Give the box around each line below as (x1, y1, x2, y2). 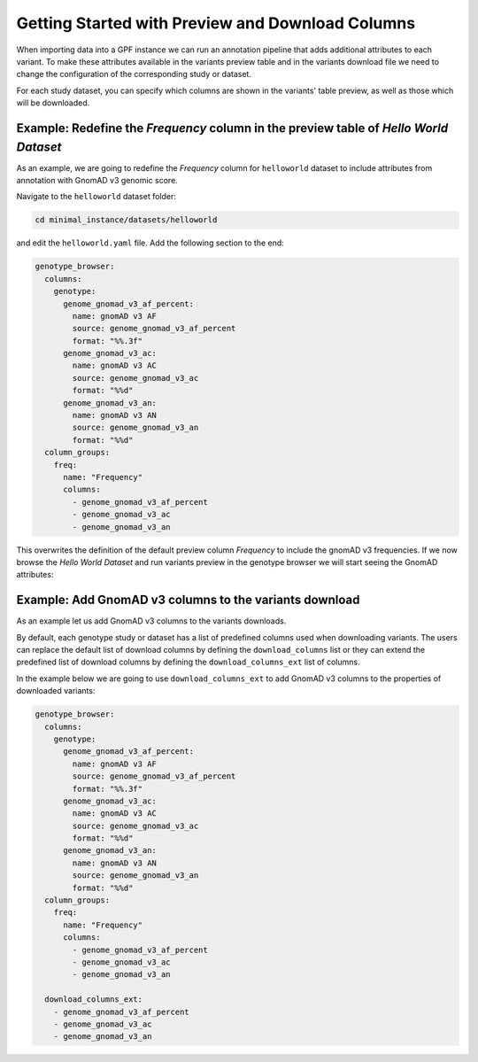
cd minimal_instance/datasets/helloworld (35, 215, 218, 225)
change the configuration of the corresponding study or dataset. (16, 69, 252, 80)
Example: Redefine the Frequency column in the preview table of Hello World (16, 120, 449, 136)
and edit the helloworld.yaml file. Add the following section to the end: (16, 237, 285, 248)
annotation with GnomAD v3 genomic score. (16, 175, 179, 185)
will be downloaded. (16, 97, 90, 108)
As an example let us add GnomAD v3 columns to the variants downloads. (16, 616, 287, 626)
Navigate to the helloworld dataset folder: (16, 191, 177, 202)
